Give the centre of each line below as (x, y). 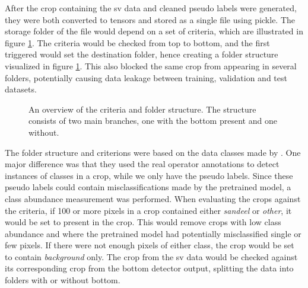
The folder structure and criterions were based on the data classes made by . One (153, 152)
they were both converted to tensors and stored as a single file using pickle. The (150, 19)
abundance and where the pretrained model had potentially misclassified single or (153, 233)
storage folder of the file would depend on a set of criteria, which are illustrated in (154, 31)
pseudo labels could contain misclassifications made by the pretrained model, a (148, 187)
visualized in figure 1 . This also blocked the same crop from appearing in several (151, 65)
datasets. (21, 89)
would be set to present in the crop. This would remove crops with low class (143, 222)
